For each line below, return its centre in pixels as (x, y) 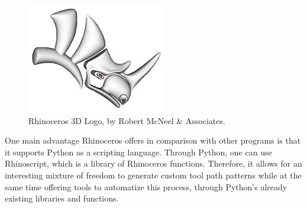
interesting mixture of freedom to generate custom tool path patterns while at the (153, 175)
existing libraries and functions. (62, 198)
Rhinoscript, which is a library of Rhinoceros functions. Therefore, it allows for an (153, 163)
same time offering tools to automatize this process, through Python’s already (146, 186)
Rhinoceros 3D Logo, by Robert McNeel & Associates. (127, 120)
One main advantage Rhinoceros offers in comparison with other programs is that (153, 140)
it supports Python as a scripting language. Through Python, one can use (138, 152)
